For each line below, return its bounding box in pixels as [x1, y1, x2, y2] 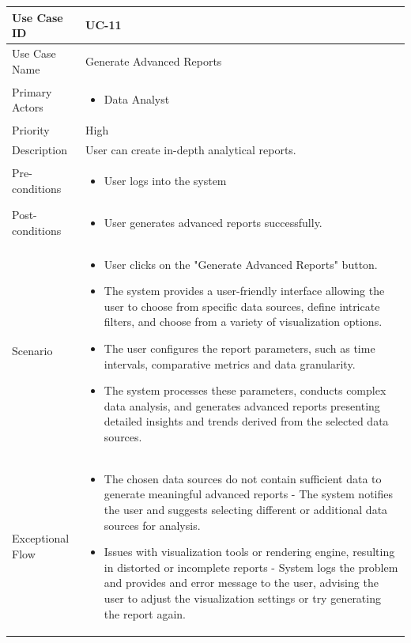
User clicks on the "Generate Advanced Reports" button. [104, 255, 378, 272]
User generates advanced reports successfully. [104, 214, 322, 230]
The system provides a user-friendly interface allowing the [104, 282, 385, 299]
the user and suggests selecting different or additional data [104, 501, 388, 517]
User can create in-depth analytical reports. [85, 142, 296, 158]
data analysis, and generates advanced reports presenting [104, 397, 380, 414]
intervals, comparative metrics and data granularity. [104, 355, 356, 372]
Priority [12, 122, 50, 138]
